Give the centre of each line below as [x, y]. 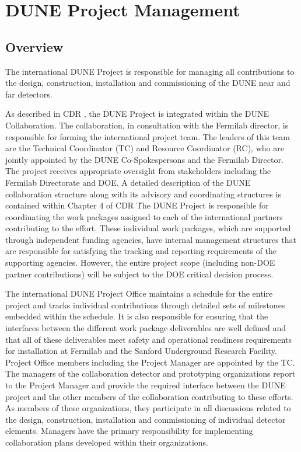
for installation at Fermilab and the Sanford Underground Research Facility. [141, 351]
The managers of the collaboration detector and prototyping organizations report [150, 373]
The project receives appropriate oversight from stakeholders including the [138, 171]
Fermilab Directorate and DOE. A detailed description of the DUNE [128, 182]
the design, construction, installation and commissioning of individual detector [146, 419]
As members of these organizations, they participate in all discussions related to [148, 408]
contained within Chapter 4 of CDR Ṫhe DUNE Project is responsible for [137, 205]
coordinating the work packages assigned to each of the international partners [144, 216]
